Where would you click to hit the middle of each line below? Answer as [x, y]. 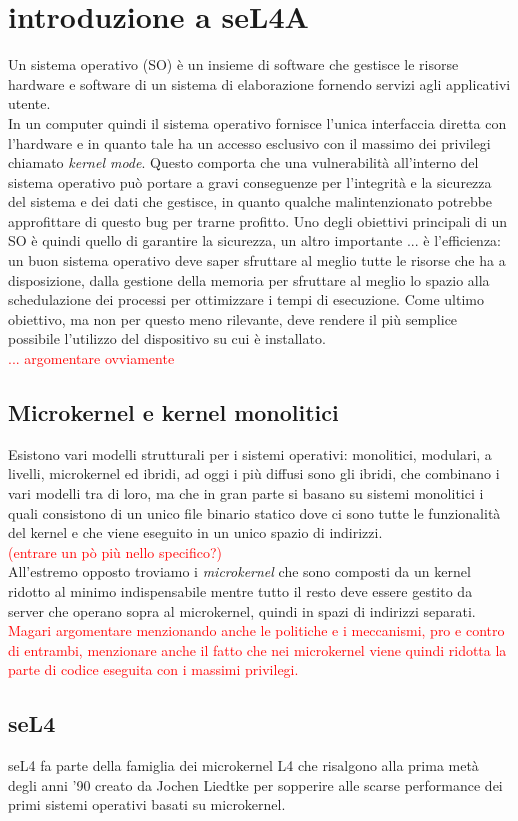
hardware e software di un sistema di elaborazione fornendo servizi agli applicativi [259, 83]
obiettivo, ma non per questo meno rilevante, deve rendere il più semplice [233, 318]
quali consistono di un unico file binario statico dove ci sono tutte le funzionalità [254, 512]
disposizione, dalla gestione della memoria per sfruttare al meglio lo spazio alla [249, 279]
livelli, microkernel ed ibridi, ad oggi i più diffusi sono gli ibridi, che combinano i [254, 473]
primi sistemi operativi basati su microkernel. [147, 804]
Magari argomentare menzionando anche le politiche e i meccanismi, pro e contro [256, 630]
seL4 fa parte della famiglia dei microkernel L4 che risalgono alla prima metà [243, 765]
